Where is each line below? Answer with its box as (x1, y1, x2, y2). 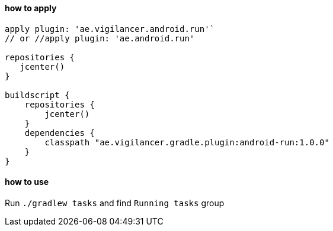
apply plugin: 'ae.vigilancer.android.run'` (5, 24, 215, 34)
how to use (5, 177, 49, 187)
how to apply (5, 3, 57, 13)
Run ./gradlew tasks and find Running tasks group (5, 197, 225, 208)
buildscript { (5, 90, 70, 100)
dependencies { (24, 128, 95, 138)
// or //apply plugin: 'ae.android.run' (5, 33, 195, 43)
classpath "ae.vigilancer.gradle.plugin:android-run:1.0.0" (44, 137, 329, 147)
